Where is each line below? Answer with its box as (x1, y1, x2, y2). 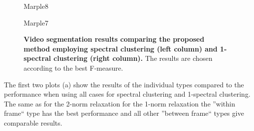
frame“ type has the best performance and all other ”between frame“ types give (4, 108, 244, 118)
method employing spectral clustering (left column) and (24, 43, 218, 53)
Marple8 (24, 1, 49, 11)
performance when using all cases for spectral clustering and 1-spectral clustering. (4, 89, 251, 99)
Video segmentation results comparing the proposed (24, 34, 204, 44)
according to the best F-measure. (24, 62, 123, 73)
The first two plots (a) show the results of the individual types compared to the (4, 79, 244, 89)
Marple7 (24, 17, 49, 27)
